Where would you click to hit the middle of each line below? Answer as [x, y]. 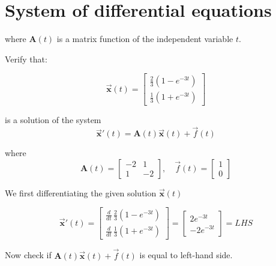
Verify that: [26, 59]
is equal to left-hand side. [186, 255]
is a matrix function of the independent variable [145, 39]
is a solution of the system [53, 120]
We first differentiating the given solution [81, 192]
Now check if [28, 255]
